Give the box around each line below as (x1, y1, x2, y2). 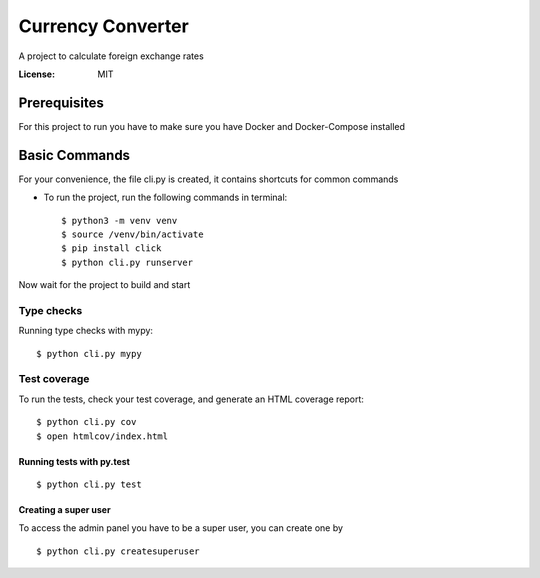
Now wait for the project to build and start (18, 279, 191, 291)
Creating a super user (18, 503, 111, 515)
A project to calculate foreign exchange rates (18, 50, 204, 62)
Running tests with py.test (18, 455, 130, 467)
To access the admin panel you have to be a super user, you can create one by (18, 522, 344, 534)
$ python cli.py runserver (61, 256, 194, 268)
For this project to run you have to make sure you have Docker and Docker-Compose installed (18, 120, 405, 132)
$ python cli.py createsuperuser (36, 545, 200, 557)
